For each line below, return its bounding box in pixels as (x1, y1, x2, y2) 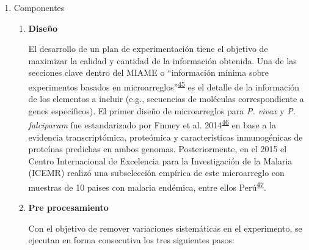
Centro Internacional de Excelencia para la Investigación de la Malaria (28, 154, 293, 167)
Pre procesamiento (28, 201, 109, 214)
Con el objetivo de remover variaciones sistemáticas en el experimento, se (28, 221, 302, 234)
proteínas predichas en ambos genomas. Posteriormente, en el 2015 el (28, 142, 287, 155)
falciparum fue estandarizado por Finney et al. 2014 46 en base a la (28, 117, 276, 131)
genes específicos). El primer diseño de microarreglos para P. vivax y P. (28, 104, 296, 117)
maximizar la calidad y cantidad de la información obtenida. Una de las (28, 54, 297, 67)
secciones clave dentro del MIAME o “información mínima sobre (28, 66, 269, 79)
